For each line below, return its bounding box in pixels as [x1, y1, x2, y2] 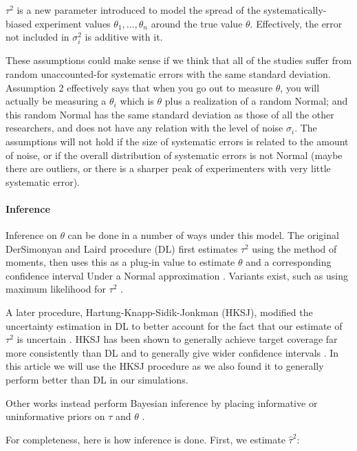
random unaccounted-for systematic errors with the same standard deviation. [6, 66, 331, 81]
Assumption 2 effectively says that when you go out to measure [6, 80, 273, 94]
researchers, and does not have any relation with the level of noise [6, 120, 283, 135]
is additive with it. [85, 30, 163, 44]
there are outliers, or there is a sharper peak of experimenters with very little [6, 161, 331, 176]
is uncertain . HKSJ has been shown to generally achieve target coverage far [17, 332, 338, 346]
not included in [6, 30, 69, 44]
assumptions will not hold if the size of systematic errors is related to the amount [6, 134, 349, 148]
